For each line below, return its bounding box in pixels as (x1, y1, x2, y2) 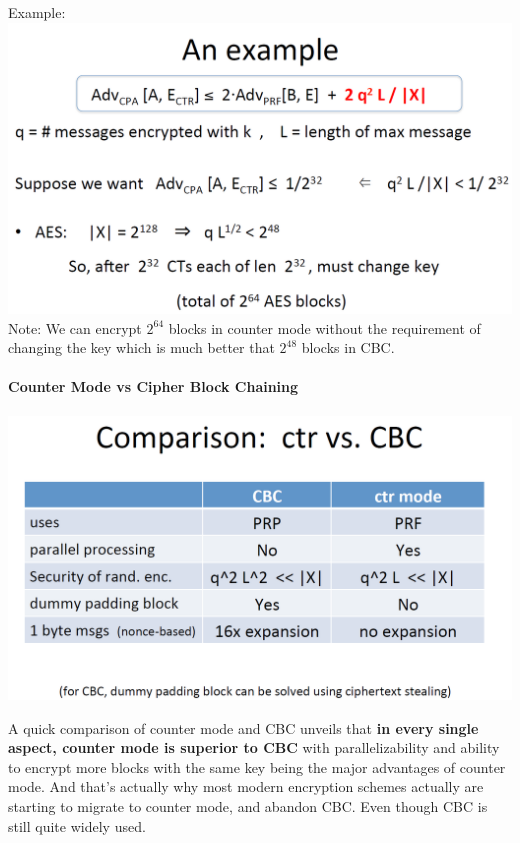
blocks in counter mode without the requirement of (168, 317, 481, 338)
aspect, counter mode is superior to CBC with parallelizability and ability (8, 737, 500, 758)
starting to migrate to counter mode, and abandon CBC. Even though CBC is (8, 796, 488, 816)
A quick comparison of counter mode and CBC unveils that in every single (8, 717, 479, 738)
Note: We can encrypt (8, 317, 142, 338)
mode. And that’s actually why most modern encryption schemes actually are (8, 776, 484, 797)
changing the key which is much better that (8, 337, 275, 358)
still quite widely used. (8, 815, 146, 836)
